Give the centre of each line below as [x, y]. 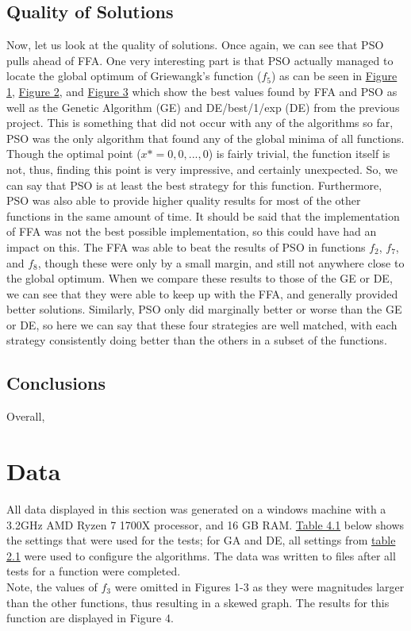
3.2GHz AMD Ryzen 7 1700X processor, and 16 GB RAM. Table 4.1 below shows [205, 524]
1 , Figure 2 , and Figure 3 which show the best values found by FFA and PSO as [202, 91]
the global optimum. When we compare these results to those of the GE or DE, [200, 278]
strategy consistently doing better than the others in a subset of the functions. [197, 340]
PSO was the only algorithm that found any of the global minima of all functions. [205, 138]
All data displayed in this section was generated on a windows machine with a [196, 509]
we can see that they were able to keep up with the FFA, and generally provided [202, 293]
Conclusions [56, 383]
